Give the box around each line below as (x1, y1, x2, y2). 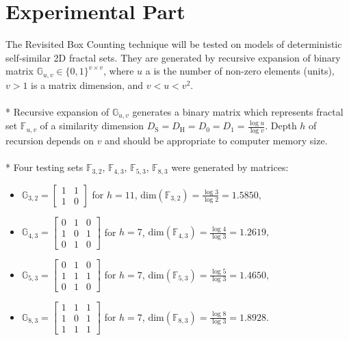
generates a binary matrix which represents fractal (132, 104, 344, 118)
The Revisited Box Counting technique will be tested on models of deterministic (5, 37, 342, 51)
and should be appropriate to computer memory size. (105, 133, 328, 148)
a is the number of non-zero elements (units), (145, 64, 335, 78)
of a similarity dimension (40, 118, 144, 133)
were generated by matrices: (171, 160, 289, 174)
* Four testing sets (5, 160, 83, 174)
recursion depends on (5, 133, 94, 148)
